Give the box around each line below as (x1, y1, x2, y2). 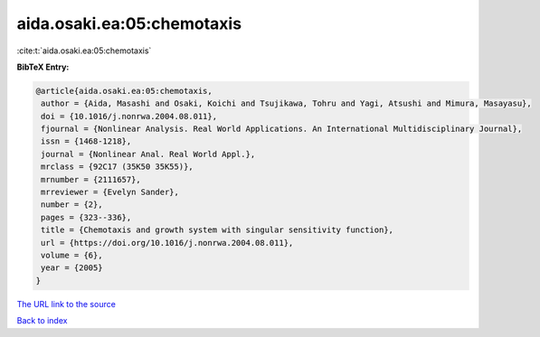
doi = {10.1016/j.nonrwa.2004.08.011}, (41, 111, 217, 121)
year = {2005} (41, 263, 103, 273)
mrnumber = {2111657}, (41, 174, 142, 184)
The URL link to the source (16, 298, 117, 309)
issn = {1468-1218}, (41, 136, 132, 146)
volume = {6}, (41, 250, 103, 260)
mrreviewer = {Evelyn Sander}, (41, 187, 180, 198)
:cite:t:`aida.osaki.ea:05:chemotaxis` (16, 45, 152, 56)
